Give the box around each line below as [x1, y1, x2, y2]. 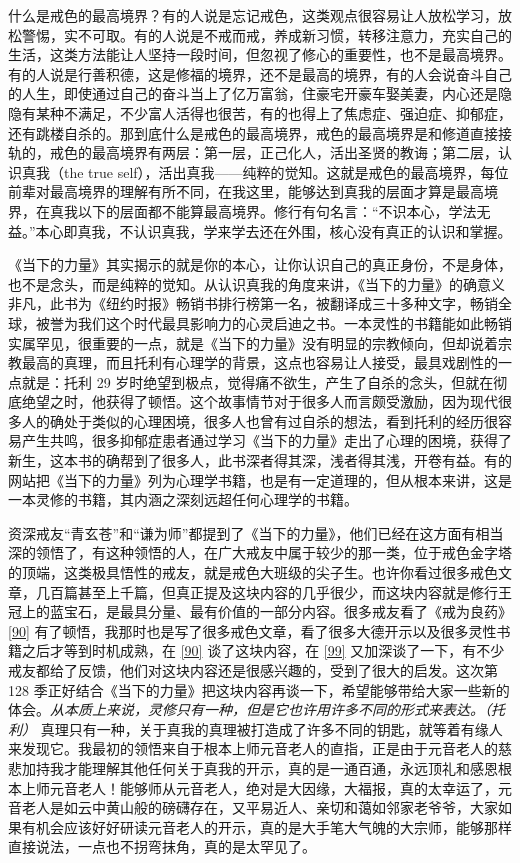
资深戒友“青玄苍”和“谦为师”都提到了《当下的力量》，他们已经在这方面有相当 [8, 522, 504, 543]
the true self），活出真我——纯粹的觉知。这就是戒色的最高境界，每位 [63, 161, 509, 182]
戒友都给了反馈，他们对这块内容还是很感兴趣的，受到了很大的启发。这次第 [8, 660, 498, 680]
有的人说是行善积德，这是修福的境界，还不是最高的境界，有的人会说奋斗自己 [8, 63, 512, 84]
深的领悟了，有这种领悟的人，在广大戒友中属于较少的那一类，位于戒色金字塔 [8, 542, 512, 563]
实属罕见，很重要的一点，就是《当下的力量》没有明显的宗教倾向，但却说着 [8, 332, 498, 353]
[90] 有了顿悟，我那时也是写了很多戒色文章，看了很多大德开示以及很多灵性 [8, 620, 497, 641]
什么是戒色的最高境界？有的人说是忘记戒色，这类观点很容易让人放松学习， [8, 5, 498, 25]
